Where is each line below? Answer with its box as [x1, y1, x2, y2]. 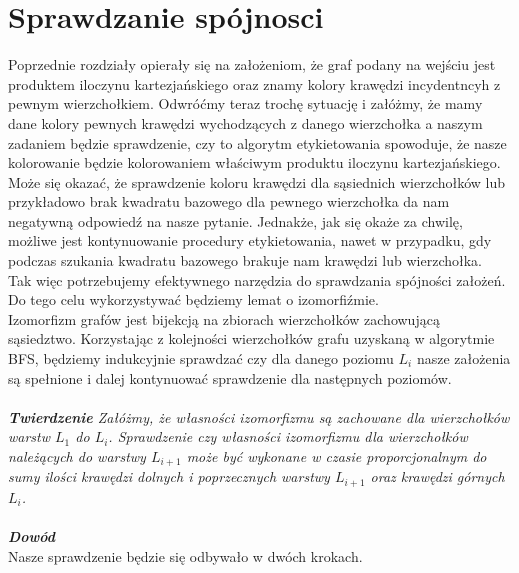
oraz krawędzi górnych [370, 466, 505, 487]
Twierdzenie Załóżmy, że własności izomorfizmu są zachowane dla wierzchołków [8, 406, 510, 427]
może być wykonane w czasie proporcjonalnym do [186, 446, 487, 466]
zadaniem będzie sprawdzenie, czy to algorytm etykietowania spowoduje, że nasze [8, 132, 507, 153]
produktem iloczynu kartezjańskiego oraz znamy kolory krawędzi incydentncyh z [8, 73, 501, 94]
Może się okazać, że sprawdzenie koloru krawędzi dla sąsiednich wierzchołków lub [8, 171, 506, 192]
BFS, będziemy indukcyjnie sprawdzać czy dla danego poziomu [8, 348, 394, 369]
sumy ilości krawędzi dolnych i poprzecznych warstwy [8, 466, 330, 487]
